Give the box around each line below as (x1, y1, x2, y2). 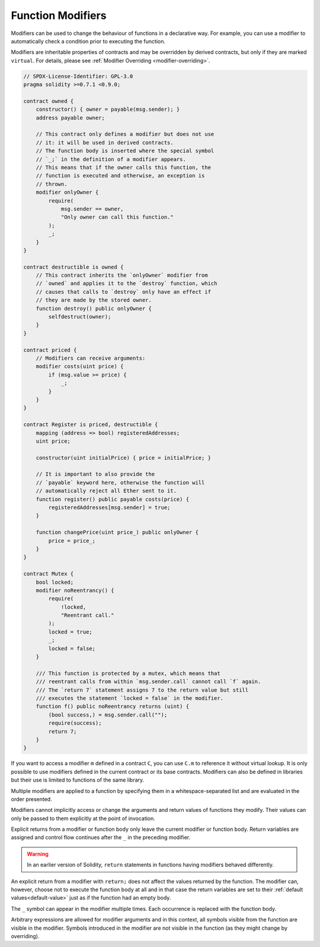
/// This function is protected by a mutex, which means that (36, 670, 220, 677)
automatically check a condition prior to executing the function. (11, 37, 166, 44)
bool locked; (36, 578, 74, 586)
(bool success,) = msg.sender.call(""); (48, 711, 168, 718)
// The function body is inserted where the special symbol (36, 148, 215, 154)
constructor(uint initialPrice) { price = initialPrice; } (36, 454, 212, 461)
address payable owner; (36, 114, 105, 121)
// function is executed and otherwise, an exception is (36, 172, 205, 179)
